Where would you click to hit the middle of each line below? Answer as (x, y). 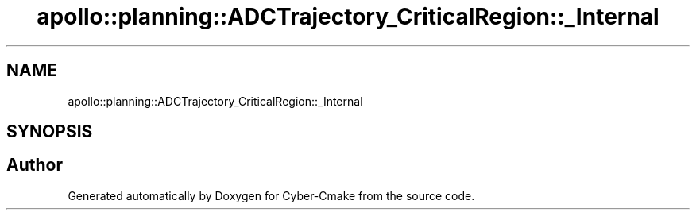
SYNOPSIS (50, 132)
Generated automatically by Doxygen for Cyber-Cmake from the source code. (271, 195)
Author (35, 165)
